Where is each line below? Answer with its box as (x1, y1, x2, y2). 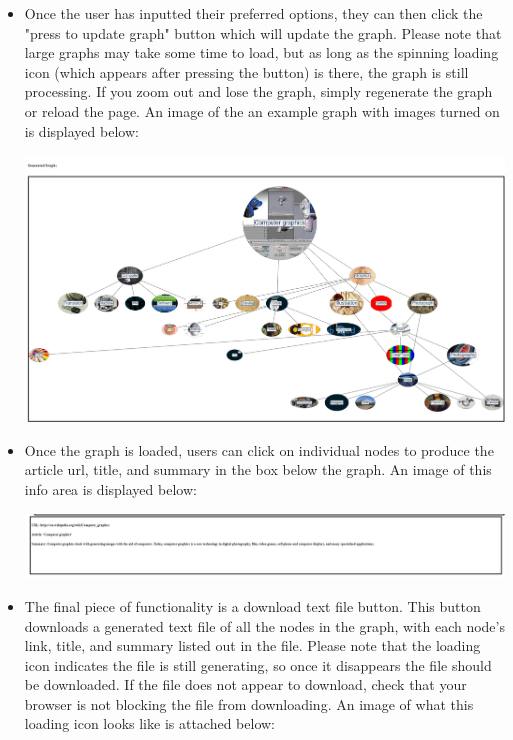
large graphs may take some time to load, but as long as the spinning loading (24, 42, 499, 63)
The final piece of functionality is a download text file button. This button (24, 595, 481, 616)
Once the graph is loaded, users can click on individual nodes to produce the (24, 439, 494, 460)
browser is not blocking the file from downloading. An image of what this (24, 693, 474, 714)
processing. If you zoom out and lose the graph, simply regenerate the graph (24, 81, 493, 102)
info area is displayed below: (24, 479, 197, 500)
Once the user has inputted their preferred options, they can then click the (24, 3, 483, 23)
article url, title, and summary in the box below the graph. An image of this (24, 459, 492, 480)
